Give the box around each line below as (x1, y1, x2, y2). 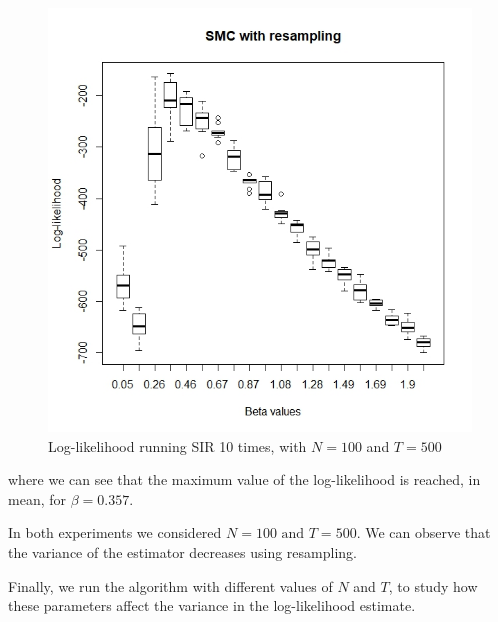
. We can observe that (356, 522, 491, 543)
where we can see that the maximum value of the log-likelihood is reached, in (8, 469, 481, 490)
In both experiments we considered (8, 522, 222, 543)
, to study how (388, 575, 478, 596)
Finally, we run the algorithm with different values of (8, 575, 333, 596)
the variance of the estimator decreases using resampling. (8, 541, 357, 562)
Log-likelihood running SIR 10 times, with (48, 435, 307, 456)
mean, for (8, 488, 66, 509)
